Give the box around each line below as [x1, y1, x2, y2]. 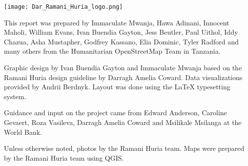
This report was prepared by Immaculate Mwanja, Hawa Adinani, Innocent [4, 17, 229, 27]
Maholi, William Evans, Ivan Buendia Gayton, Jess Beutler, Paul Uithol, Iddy [4, 27, 238, 37]
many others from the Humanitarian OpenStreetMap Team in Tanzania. [4, 46, 221, 56]
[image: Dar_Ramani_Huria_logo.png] [4, 3, 123, 10]
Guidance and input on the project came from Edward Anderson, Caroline [4, 107, 227, 118]
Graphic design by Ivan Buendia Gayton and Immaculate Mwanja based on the [4, 62, 242, 73]
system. [4, 91, 26, 101]
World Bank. [4, 126, 42, 137]
